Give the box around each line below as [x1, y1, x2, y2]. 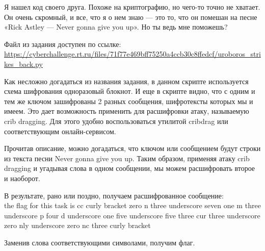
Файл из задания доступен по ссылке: [4, 38, 121, 49]
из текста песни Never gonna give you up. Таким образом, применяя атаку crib [4, 153, 250, 163]
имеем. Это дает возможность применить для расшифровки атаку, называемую [4, 106, 249, 116]
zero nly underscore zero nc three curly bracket [4, 220, 151, 231]
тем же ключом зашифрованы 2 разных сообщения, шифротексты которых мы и [4, 95, 253, 106]
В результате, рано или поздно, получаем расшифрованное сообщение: [4, 190, 224, 200]
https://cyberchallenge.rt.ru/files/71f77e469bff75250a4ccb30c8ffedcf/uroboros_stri [4, 48, 261, 59]
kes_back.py [4, 58, 43, 69]
